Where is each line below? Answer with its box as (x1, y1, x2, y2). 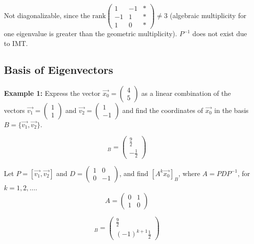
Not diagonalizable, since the (4, 10, 90, 21)
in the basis (214, 105, 249, 115)
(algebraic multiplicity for (169, 10, 247, 21)
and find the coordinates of (122, 105, 203, 115)
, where (178, 168, 200, 178)
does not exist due (192, 28, 247, 39)
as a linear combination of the (141, 88, 231, 98)
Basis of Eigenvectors (4, 62, 113, 77)
